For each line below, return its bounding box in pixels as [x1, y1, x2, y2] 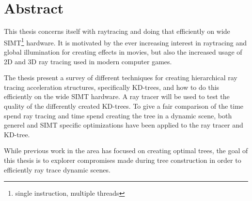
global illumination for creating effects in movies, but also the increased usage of [4, 46, 242, 57]
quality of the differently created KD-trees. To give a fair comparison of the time [4, 100, 244, 111]
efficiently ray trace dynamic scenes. [4, 164, 110, 174]
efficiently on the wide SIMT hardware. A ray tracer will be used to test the [4, 91, 230, 101]
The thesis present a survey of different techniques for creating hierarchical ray [4, 72, 237, 83]
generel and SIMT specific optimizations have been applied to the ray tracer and [4, 120, 243, 130]
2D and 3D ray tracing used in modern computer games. [4, 56, 172, 66]
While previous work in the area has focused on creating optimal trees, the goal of [4, 145, 248, 156]
